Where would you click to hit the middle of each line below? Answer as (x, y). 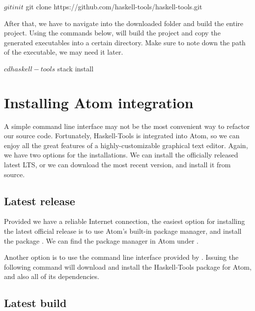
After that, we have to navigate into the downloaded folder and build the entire (124, 23)
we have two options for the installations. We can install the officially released (121, 155)
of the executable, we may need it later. (64, 52)
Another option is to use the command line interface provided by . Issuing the (121, 257)
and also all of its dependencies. (52, 276)
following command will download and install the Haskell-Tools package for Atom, (128, 266)
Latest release (40, 201)
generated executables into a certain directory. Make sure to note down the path (125, 42)
